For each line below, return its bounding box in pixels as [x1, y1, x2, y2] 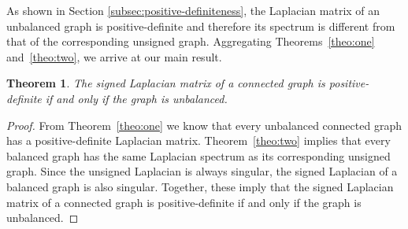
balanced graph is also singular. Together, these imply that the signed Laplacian [6, 178, 394, 194]
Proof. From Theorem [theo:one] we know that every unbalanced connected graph [6, 116, 402, 133]
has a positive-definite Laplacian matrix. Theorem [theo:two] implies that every [6, 132, 391, 149]
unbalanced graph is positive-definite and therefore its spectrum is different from [6, 17, 395, 34]
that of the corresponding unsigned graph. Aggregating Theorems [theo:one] [6, 33, 375, 50]
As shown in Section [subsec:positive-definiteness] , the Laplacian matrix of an [6, 2, 380, 18]
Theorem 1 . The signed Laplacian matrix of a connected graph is [6, 75, 325, 91]
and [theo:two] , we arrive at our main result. [6, 48, 222, 65]
